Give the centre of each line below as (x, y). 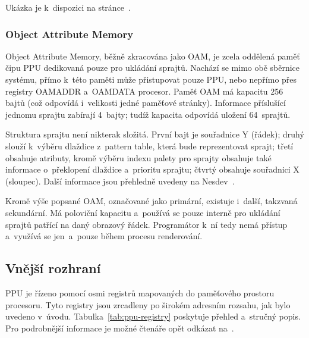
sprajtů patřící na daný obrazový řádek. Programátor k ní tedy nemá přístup (146, 224)
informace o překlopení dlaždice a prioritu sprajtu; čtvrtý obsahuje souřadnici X (152, 169)
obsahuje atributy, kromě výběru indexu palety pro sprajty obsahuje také (138, 157)
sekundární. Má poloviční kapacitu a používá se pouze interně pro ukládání (143, 212)
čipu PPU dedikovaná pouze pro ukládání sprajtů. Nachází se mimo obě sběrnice (153, 68)
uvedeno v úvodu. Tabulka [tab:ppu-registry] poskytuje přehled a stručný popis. (153, 316)
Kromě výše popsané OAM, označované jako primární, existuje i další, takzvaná (152, 201)
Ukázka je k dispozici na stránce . (68, 7)
